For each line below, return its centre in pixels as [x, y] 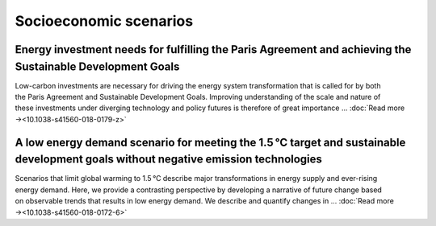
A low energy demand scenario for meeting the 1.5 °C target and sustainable [210, 142]
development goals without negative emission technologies [169, 160]
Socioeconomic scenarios [104, 21]
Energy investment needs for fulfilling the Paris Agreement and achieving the [213, 49]
